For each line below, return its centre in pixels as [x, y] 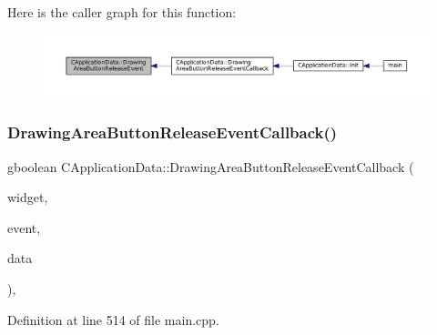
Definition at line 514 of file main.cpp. [113, 319]
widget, [28, 197]
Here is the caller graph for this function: [122, 12]
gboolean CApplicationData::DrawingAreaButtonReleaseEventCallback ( [211, 166]
